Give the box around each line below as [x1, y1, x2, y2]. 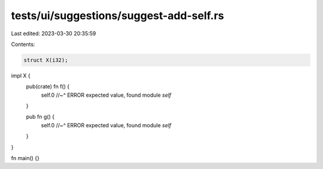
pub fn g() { [26, 113, 55, 121]
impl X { [11, 72, 31, 79]
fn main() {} [11, 155, 40, 162]
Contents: [11, 41, 35, 48]
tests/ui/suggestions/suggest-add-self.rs [11, 9, 224, 22]
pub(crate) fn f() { [26, 83, 70, 90]
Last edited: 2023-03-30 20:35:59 [11, 30, 96, 37]
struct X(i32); [23, 57, 68, 63]
